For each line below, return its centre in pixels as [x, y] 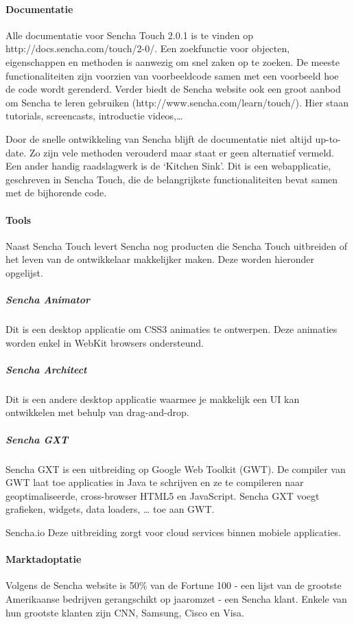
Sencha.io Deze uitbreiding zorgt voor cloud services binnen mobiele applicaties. [174, 532]
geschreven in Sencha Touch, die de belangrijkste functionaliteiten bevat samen [172, 179]
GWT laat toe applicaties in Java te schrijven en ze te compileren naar [155, 482]
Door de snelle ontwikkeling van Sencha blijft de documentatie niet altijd [159, 138]
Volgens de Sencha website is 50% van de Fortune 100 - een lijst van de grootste [174, 585]
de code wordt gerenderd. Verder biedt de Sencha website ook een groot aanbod [173, 89]
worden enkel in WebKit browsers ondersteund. [105, 342]
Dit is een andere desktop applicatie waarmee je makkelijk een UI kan [153, 398]
